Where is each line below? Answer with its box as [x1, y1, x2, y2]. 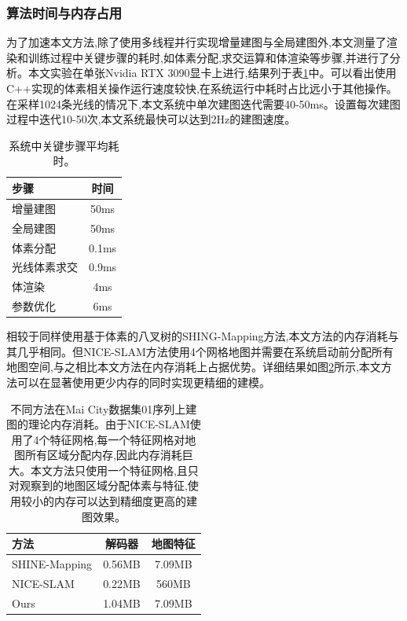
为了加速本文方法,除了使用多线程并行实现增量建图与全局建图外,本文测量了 [6, 34, 387, 50]
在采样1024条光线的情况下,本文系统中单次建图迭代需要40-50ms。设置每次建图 [6, 95, 401, 112]
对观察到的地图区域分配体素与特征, [8, 477, 188, 494]
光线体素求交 [12, 259, 78, 275]
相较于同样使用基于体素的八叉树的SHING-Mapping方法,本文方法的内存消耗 [6, 328, 388, 344]
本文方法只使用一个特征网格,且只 [30, 461, 199, 478]
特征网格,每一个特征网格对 [49, 431, 185, 447]
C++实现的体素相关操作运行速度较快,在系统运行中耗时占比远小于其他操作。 [6, 80, 398, 96]
